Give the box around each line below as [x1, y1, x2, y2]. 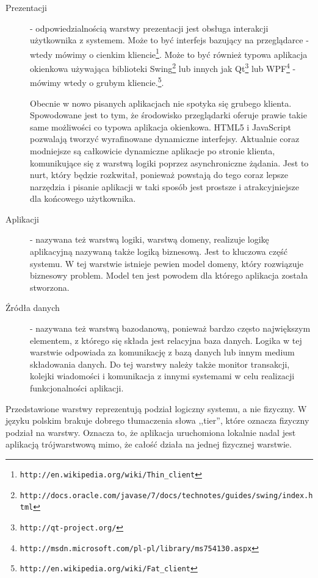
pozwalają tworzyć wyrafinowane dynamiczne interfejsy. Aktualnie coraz [30, 132, 300, 145]
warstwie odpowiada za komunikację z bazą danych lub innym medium [30, 346, 295, 359]
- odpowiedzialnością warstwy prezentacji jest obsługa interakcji [30, 21, 269, 34]
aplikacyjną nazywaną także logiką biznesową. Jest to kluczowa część [30, 245, 287, 258]
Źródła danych [5, 301, 60, 314]
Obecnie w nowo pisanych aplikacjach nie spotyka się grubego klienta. [30, 96, 292, 109]
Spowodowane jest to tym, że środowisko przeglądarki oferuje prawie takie [30, 109, 307, 121]
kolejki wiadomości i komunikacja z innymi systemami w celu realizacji [30, 369, 295, 382]
